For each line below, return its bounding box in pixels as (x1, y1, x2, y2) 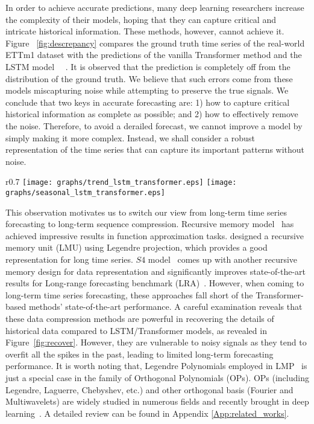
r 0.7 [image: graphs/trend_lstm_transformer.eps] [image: (5, 175, 237, 188)
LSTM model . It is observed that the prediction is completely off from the (5, 60, 290, 72)
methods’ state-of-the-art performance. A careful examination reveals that (28, 300, 303, 313)
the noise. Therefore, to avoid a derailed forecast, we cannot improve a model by (5, 119, 303, 132)
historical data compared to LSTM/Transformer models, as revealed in (5, 324, 267, 336)
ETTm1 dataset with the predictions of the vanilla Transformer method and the (5, 48, 302, 61)
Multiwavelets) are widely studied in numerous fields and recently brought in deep (5, 395, 309, 408)
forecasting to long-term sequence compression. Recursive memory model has (5, 217, 294, 230)
